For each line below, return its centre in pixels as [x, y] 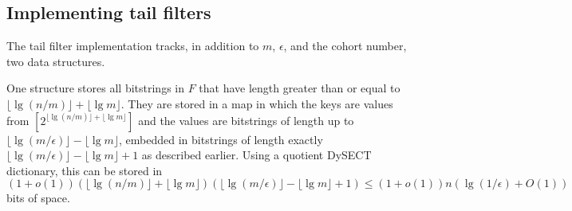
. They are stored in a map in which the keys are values [257, 103]
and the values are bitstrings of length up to [246, 120]
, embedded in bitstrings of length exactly [221, 139]
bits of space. [38, 198]
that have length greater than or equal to [300, 88]
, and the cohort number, [345, 46]
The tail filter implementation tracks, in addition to [133, 46]
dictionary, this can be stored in [85, 170]
